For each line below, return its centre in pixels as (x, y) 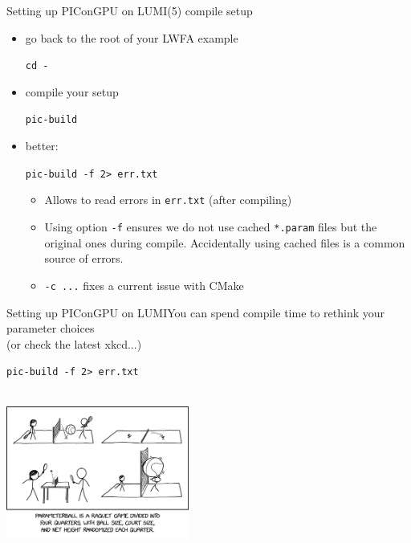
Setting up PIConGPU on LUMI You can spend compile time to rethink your (196, 312)
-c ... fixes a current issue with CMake (144, 285)
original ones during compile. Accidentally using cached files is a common (225, 242)
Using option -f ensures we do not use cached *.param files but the (211, 227)
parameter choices (51, 328)
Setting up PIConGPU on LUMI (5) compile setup (130, 10)
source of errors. (84, 258)
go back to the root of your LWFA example (132, 37)
